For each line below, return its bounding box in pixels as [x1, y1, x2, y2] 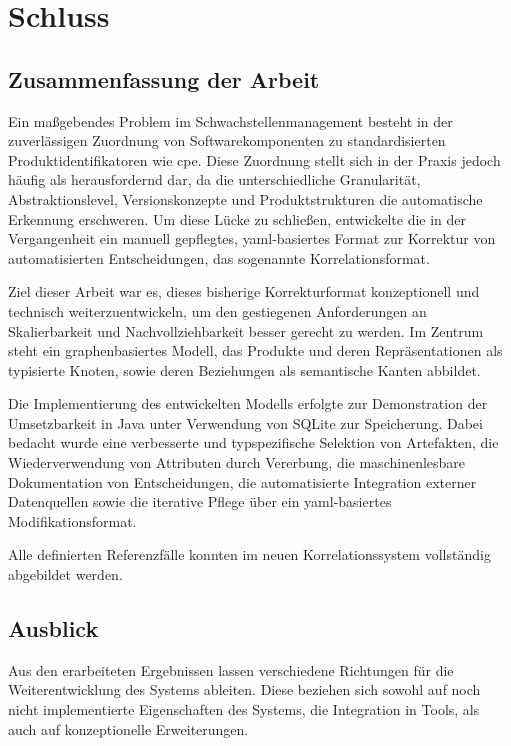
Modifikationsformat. [8, 510, 137, 531]
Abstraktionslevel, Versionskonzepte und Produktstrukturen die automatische [8, 188, 483, 209]
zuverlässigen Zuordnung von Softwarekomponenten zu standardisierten [8, 130, 446, 151]
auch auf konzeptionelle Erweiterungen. [8, 718, 249, 739]
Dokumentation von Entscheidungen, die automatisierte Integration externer [8, 471, 477, 492]
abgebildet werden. [8, 564, 123, 585]
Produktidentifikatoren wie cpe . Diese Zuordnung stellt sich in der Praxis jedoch [8, 149, 501, 170]
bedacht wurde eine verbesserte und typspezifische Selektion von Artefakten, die [8, 432, 499, 453]
